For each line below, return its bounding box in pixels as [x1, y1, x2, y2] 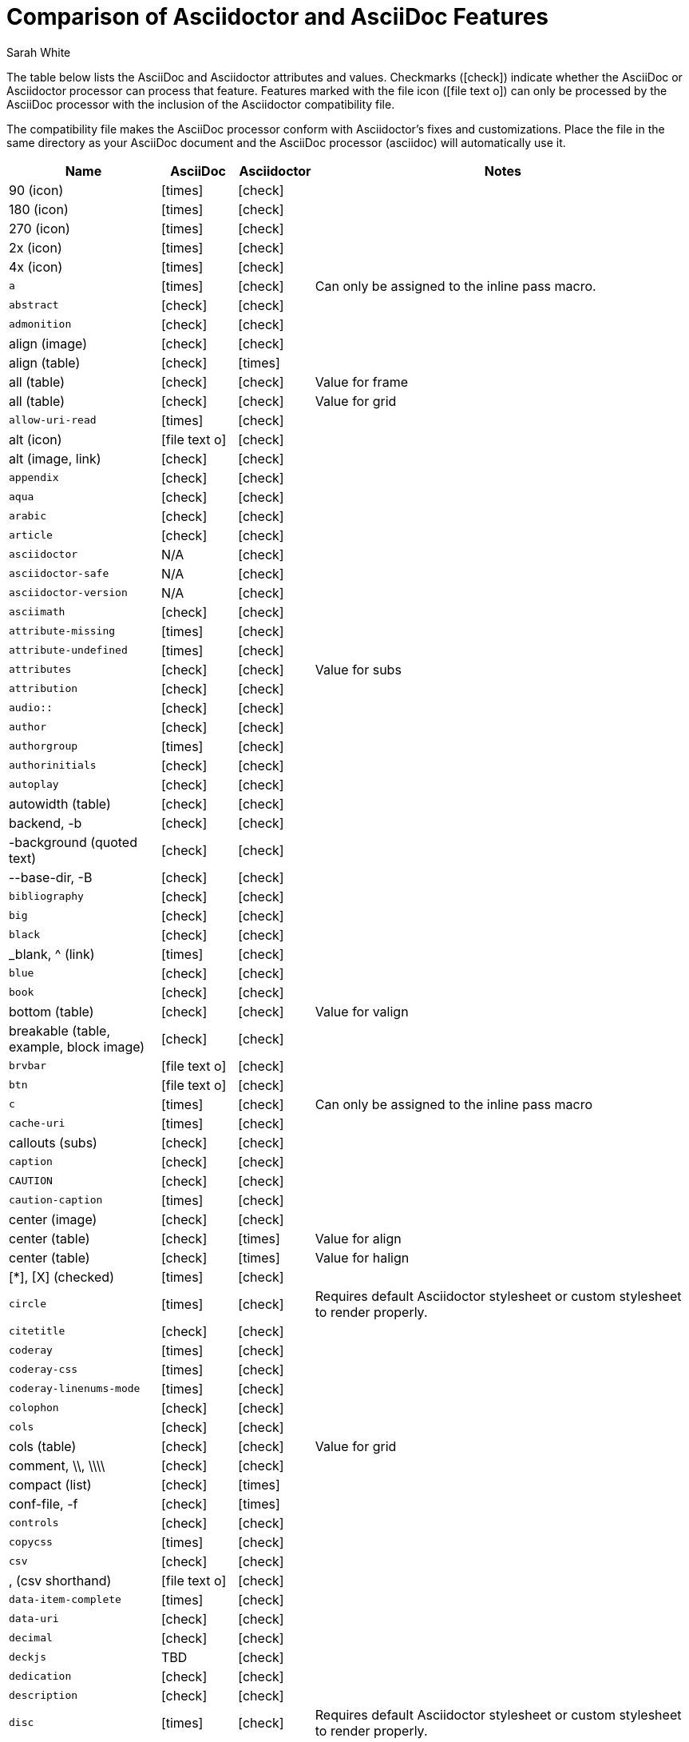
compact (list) [9, 1476, 92, 1493]
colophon [9, 1402, 59, 1414]
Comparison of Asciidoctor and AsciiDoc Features [6, 3, 548, 30]
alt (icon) [9, 431, 62, 447]
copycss [9, 1536, 53, 1549]
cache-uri [9, 1117, 65, 1130]
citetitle [9, 1325, 65, 1338]
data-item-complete [9, 1593, 121, 1606]
